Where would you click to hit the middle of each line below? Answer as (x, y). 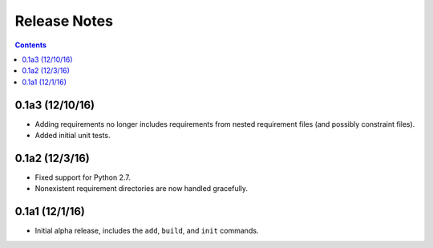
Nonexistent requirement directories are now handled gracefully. (142, 189)
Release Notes (64, 21)
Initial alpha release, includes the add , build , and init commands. (147, 231)
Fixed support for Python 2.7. (83, 177)
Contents (31, 45)
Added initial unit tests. (73, 136)
